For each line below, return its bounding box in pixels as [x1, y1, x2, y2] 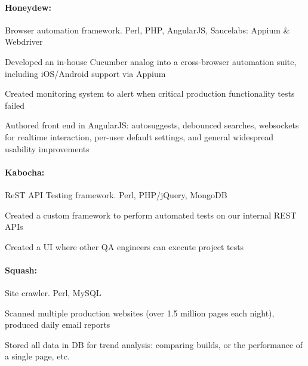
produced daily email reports [5, 318, 110, 331]
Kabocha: [5, 165, 45, 178]
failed [5, 99, 25, 111]
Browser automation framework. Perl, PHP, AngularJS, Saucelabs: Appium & [5, 23, 290, 36]
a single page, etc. [5, 350, 70, 362]
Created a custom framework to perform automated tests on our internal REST [5, 208, 297, 221]
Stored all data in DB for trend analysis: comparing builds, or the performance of [5, 338, 303, 350]
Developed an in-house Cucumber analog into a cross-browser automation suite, [5, 55, 297, 67]
